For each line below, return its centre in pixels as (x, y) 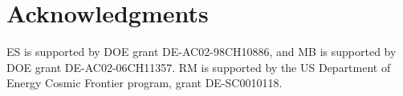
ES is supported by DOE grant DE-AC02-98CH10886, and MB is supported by (201, 52)
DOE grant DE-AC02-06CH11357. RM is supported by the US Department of (199, 67)
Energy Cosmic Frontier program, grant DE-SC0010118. (145, 83)
